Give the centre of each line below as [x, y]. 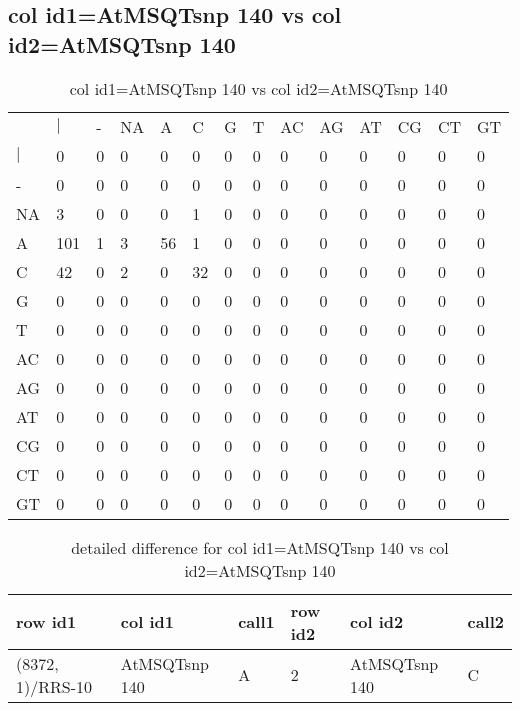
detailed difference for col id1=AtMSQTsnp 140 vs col [260, 547]
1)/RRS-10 [54, 686]
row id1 [46, 622]
